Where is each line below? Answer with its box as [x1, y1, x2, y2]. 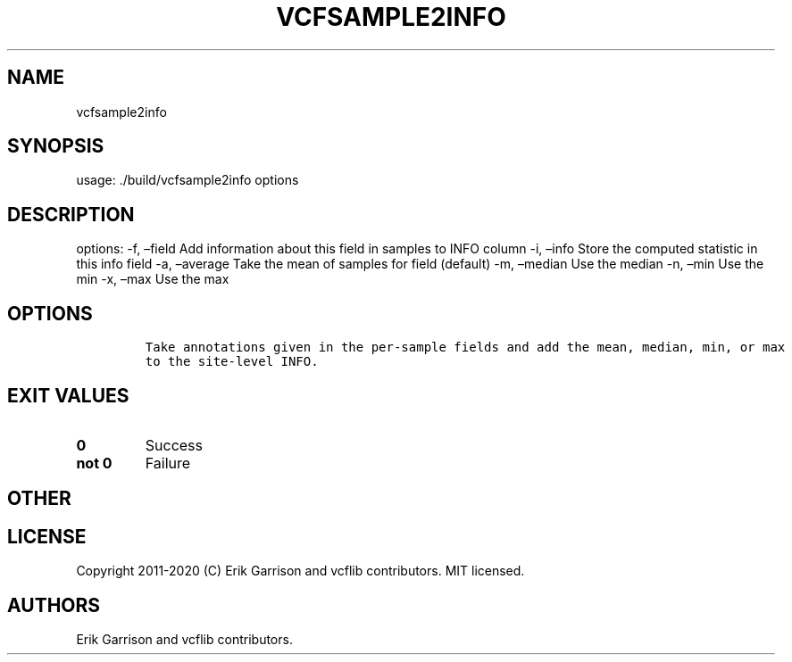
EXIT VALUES [7, 384, 129, 407]
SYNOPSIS [7, 135, 104, 158]
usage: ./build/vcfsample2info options [76, 172, 299, 188]
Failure [145, 453, 191, 472]
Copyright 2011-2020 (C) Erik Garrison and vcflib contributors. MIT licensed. [76, 563, 525, 579]
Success [145, 435, 204, 454]
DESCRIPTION [7, 203, 135, 226]
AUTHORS [7, 593, 101, 616]
